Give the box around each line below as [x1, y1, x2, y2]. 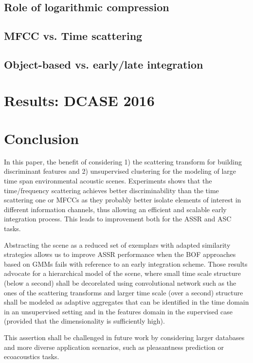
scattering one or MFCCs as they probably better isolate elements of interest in [4, 195, 241, 205]
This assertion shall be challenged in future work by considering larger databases [4, 332, 245, 342]
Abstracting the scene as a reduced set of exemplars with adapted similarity [4, 239, 231, 250]
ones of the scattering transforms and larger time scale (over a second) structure [4, 287, 243, 297]
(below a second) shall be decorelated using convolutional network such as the [4, 277, 236, 288]
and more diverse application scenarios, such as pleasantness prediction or [4, 342, 224, 352]
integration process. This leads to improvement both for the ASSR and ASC [4, 214, 232, 224]
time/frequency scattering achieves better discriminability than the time [4, 185, 219, 195]
